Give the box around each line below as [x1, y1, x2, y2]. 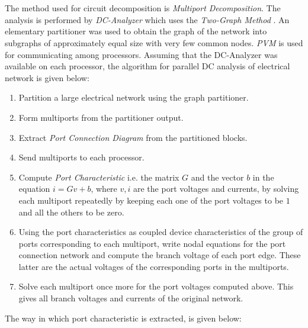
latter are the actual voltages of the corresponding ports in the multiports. [18, 260, 289, 272]
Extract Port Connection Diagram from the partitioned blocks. [18, 131, 248, 143]
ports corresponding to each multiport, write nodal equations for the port [18, 237, 286, 249]
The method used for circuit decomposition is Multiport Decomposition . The [5, 2, 281, 14]
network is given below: [5, 71, 89, 83]
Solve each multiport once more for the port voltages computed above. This [18, 280, 294, 292]
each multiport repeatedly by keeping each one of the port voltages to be [18, 194, 284, 206]
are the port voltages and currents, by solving [133, 182, 299, 195]
